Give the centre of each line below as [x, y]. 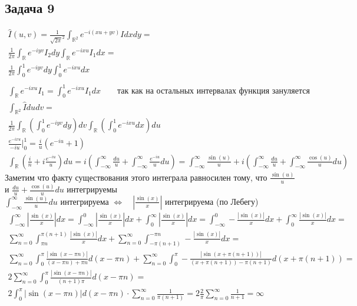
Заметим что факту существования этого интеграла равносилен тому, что [136, 177]
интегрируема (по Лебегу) [211, 201]
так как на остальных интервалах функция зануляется [214, 91]
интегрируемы [92, 189]
